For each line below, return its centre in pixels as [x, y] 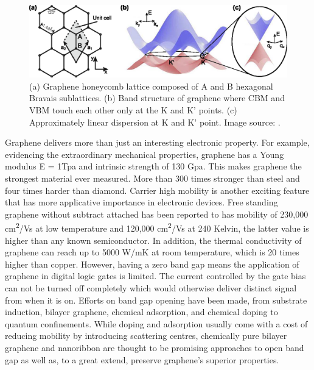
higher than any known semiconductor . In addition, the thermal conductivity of [153, 240]
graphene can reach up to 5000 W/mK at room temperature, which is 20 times [152, 252]
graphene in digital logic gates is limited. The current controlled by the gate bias [155, 276]
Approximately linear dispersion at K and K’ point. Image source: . [155, 122]
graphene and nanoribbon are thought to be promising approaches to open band [155, 347]
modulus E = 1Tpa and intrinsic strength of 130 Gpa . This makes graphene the [153, 166]
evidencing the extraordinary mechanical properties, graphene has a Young [145, 154]
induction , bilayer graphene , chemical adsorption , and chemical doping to [141, 312]
